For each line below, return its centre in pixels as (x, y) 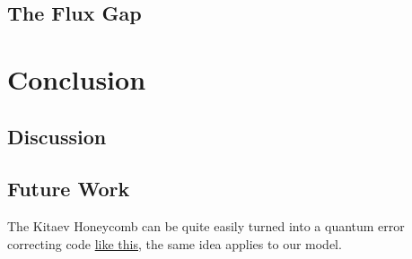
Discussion (57, 136)
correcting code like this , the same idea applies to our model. (175, 243)
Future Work (69, 189)
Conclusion (77, 78)
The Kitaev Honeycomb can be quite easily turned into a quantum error (206, 226)
